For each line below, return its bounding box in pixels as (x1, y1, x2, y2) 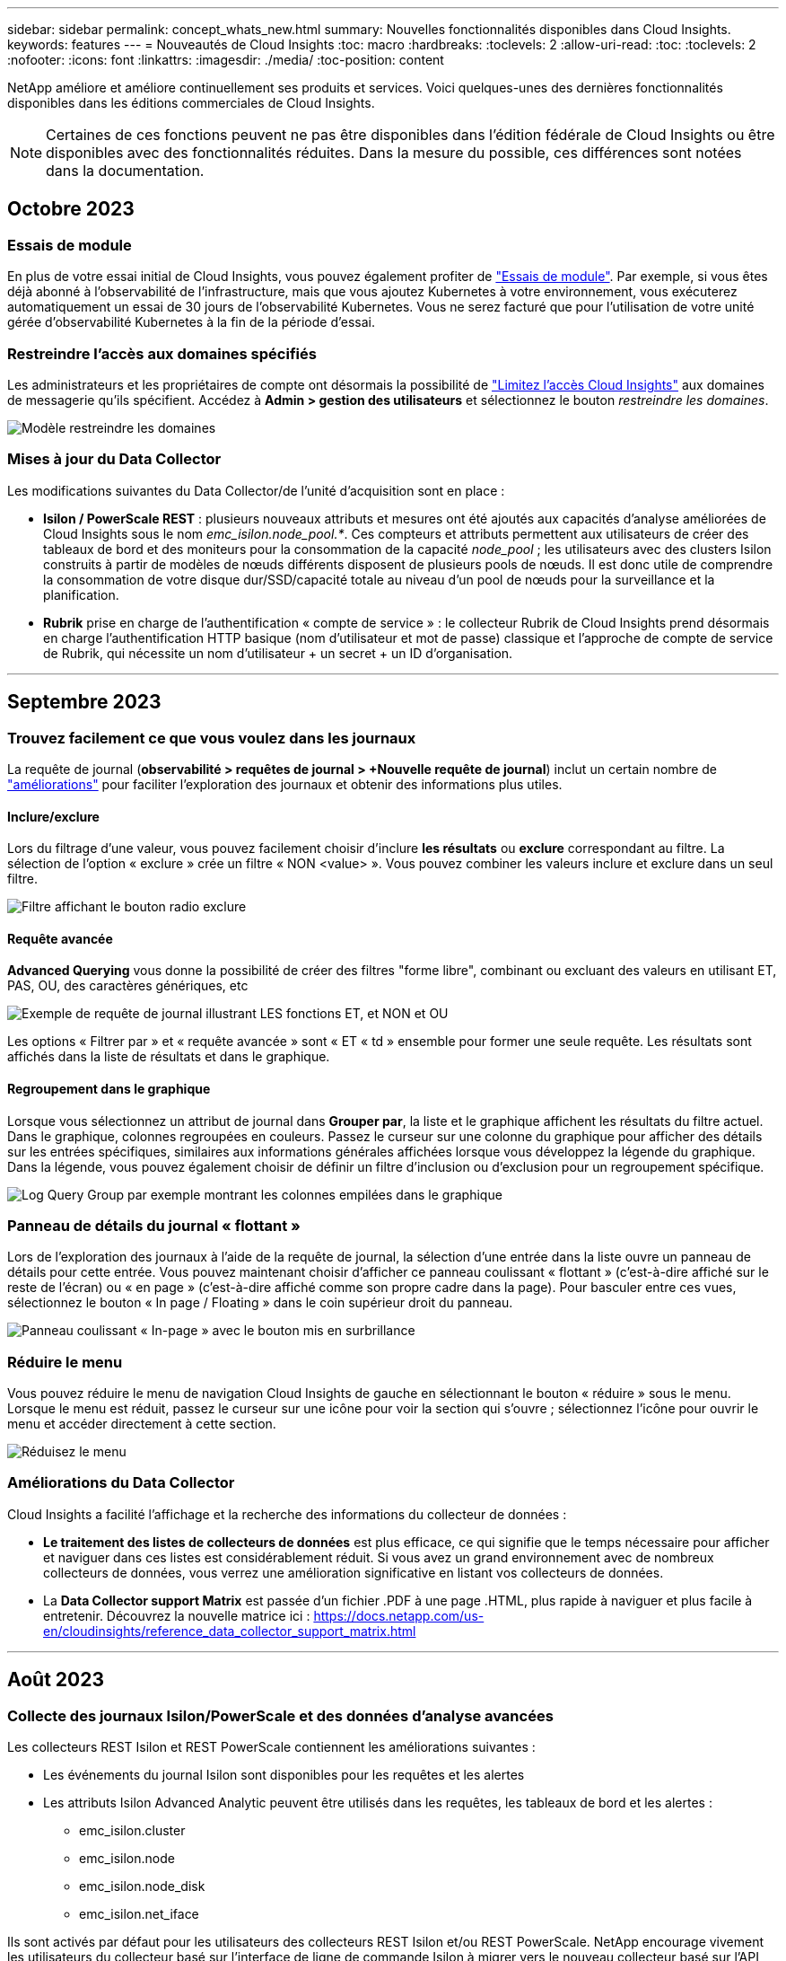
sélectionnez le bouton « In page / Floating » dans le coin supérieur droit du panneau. (7, 1295, 513, 1311)
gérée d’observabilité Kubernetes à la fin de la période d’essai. (7, 314, 375, 330)
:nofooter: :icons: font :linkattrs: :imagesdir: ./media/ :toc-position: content (7, 52, 444, 67)
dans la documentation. (46, 162, 205, 180)
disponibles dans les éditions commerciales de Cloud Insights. (7, 95, 375, 110)
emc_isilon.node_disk (79, 1878, 205, 1895)
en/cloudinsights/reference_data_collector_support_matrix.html (43, 1622, 416, 1639)
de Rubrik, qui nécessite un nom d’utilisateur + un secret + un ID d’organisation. (43, 645, 513, 661)
